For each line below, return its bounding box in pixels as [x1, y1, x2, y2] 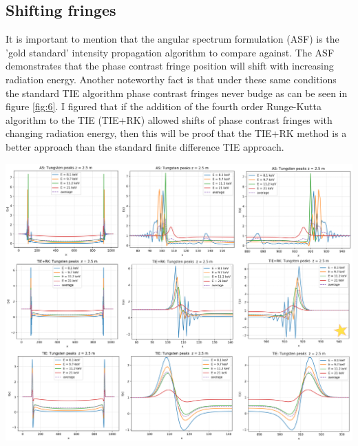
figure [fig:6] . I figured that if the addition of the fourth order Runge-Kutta [6, 99, 322, 114]
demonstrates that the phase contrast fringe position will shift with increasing [6, 59, 334, 73]
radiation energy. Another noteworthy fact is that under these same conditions [6, 72, 337, 86]
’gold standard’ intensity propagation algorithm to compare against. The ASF [6, 45, 335, 59]
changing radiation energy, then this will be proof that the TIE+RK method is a [6, 126, 347, 140]
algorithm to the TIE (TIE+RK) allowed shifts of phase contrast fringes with [6, 112, 333, 127]
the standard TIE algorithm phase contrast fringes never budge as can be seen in [6, 85, 348, 100]
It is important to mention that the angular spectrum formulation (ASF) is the [6, 32, 339, 46]
